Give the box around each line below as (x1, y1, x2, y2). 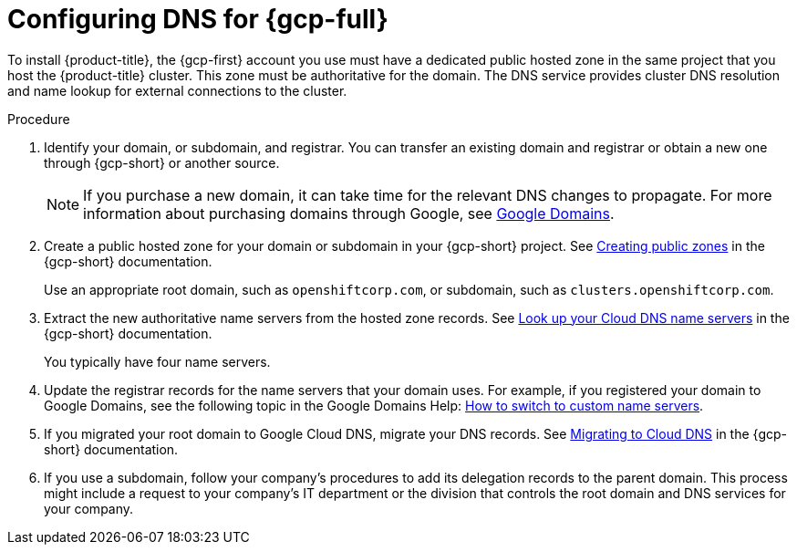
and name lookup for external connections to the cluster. (7, 82, 347, 99)
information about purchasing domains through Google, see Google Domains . (83, 203, 615, 223)
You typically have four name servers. (44, 353, 271, 370)
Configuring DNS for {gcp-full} (7, 4, 388, 35)
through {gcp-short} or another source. (44, 154, 280, 171)
